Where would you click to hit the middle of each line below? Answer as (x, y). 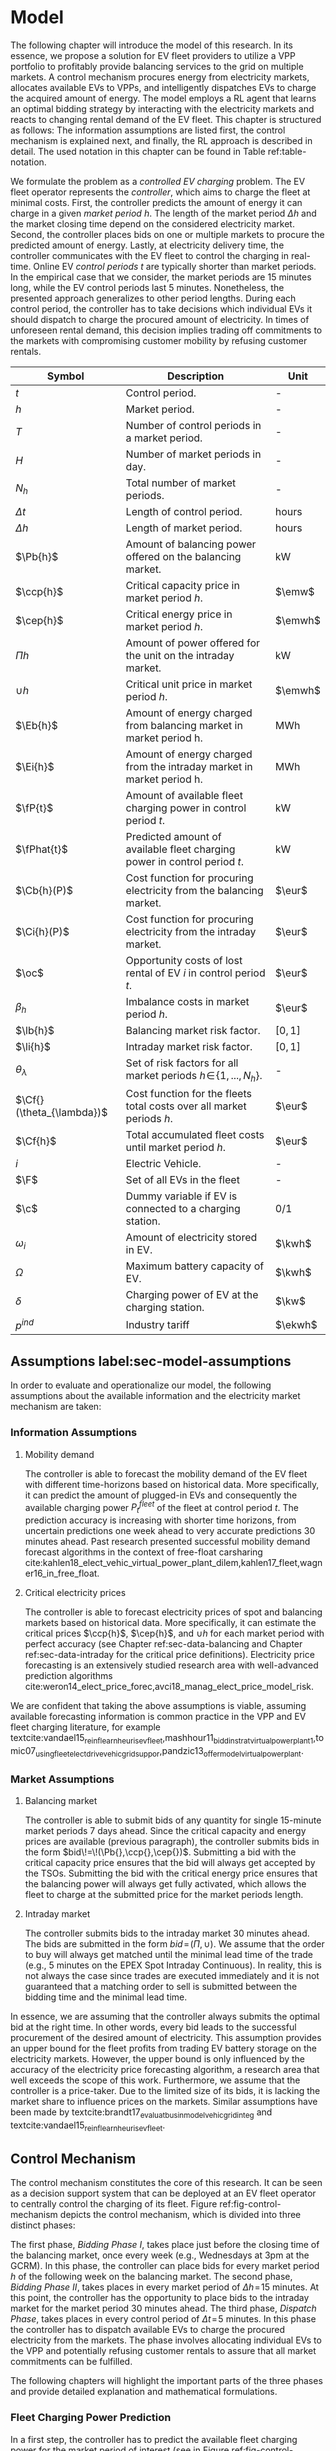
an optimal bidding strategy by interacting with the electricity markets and (162, 108)
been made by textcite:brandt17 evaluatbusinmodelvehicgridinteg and (141, 2113)
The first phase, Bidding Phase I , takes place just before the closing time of (165, 2245)
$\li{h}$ (33, 1046)
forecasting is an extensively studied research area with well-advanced (171, 1665)
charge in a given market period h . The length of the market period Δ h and (163, 213)
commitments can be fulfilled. (71, 2362)
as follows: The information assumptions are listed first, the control (148, 130)
